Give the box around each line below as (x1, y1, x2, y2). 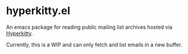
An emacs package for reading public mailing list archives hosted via (6, 23, 173, 31)
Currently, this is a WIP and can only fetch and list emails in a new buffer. (6, 41, 183, 48)
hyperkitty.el (6, 4, 70, 18)
